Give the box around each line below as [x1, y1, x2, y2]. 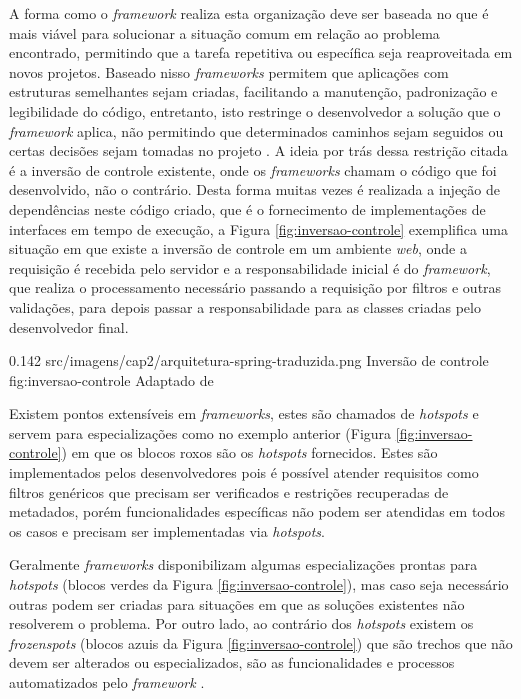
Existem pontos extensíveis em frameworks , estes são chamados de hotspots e [9, 403, 479, 424]
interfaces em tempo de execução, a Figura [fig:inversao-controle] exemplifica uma [9, 218, 509, 239]
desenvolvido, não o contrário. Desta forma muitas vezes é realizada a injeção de [9, 179, 500, 200]
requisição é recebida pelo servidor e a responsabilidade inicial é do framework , [9, 257, 491, 278]
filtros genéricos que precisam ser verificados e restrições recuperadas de [9, 481, 449, 502]
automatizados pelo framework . [9, 672, 205, 692]
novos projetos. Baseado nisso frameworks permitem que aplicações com [9, 61, 449, 82]
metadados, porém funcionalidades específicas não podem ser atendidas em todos [9, 501, 506, 522]
